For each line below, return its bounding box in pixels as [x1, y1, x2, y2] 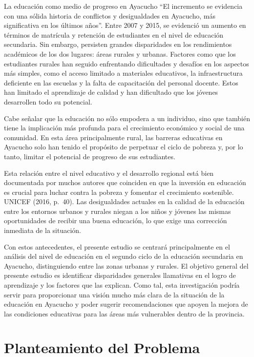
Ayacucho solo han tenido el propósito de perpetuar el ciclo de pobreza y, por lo [4, 142, 243, 152]
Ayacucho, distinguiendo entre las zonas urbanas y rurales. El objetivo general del [4, 260, 249, 271]
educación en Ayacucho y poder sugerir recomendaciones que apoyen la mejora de [4, 299, 248, 309]
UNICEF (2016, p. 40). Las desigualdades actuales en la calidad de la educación [4, 196, 245, 207]
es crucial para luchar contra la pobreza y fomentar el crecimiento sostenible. [4, 187, 234, 197]
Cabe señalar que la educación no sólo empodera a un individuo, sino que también [4, 113, 250, 123]
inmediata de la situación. [4, 225, 81, 235]
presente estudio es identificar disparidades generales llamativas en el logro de [4, 270, 236, 280]
